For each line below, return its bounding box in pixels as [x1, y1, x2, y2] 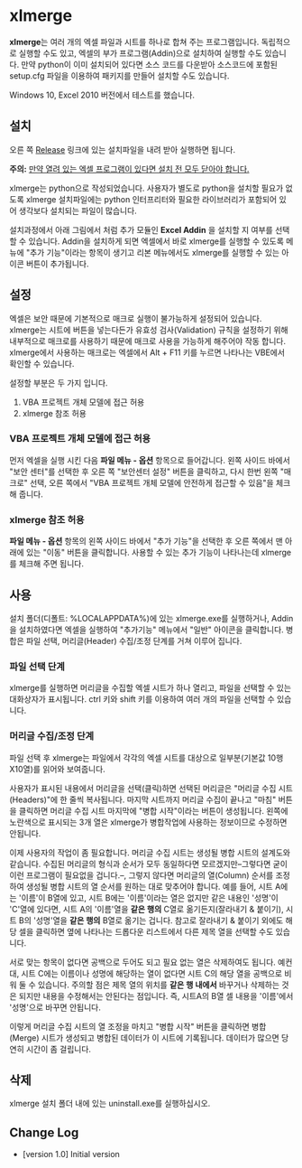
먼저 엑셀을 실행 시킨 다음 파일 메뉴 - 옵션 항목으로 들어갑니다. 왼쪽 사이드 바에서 [9, 454, 290, 465]
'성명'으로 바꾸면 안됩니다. [9, 1002, 101, 1013]
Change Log [9, 1125, 79, 1140]
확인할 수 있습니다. [9, 358, 75, 369]
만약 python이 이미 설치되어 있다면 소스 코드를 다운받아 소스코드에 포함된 [21, 59, 278, 70]
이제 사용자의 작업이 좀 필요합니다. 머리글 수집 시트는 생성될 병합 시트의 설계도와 [9, 846, 291, 858]
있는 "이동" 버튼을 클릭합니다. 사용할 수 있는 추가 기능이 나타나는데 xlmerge [25, 547, 292, 558]
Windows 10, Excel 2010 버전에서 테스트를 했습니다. [9, 89, 196, 100]
